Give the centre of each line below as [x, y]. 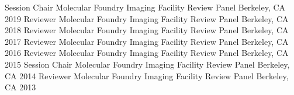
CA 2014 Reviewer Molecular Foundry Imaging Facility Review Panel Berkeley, [147, 75]
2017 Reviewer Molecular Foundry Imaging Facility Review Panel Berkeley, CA [147, 41]
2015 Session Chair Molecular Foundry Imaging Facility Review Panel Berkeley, [147, 64]
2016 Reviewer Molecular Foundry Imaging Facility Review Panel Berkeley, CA [147, 53]
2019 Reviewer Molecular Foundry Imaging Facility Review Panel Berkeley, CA [147, 18]
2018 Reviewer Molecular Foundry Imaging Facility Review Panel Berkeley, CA [147, 30]
